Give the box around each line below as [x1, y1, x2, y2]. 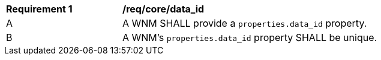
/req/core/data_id [122, 3, 205, 15]
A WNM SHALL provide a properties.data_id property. [122, 17, 367, 29]
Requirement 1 [6, 3, 73, 15]
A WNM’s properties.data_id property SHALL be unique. [122, 31, 377, 43]
